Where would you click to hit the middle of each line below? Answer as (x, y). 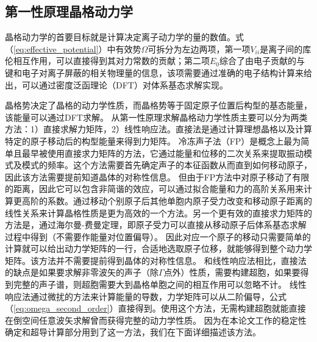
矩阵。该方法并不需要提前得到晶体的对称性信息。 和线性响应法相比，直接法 (156, 260)
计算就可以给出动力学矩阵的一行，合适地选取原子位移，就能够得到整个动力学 (158, 248)
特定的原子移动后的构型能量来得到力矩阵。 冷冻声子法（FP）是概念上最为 (153, 141)
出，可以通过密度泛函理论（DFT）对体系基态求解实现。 (116, 84)
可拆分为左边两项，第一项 (199, 48)
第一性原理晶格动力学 (69, 11)
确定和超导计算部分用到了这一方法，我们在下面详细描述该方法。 (133, 332)
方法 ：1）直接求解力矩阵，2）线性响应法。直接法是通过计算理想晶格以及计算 (158, 129)
